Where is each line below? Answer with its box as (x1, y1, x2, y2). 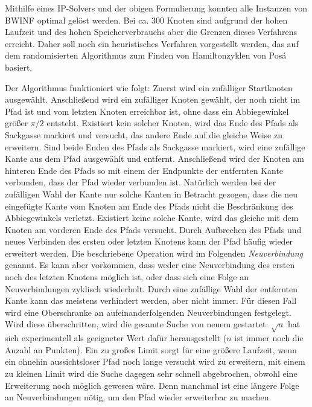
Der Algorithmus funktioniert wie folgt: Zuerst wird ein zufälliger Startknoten (5, 81, 293, 94)
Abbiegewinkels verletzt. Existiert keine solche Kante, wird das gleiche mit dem (5, 211, 299, 224)
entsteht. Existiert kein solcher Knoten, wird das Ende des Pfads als (46, 117, 299, 129)
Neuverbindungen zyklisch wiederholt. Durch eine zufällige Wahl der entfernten (5, 282, 298, 295)
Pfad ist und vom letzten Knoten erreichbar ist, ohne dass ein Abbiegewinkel (5, 104, 289, 117)
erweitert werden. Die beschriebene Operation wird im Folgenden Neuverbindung (5, 246, 303, 259)
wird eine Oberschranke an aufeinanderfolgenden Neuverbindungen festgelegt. (5, 306, 291, 318)
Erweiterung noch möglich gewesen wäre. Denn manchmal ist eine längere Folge (5, 379, 299, 391)
